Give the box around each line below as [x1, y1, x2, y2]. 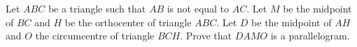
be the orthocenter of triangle [64, 15, 192, 29]
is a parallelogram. [270, 28, 350, 43]
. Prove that [180, 28, 232, 43]
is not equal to [167, 1, 230, 15]
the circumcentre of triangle [35, 28, 155, 43]
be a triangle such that [48, 1, 146, 15]
